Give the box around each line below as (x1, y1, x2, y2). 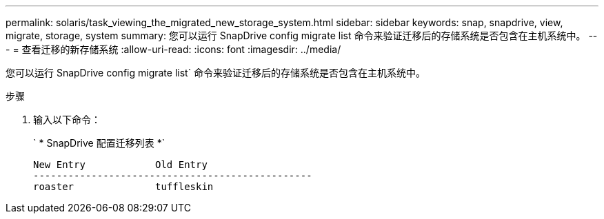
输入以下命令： (33, 114, 101, 125)
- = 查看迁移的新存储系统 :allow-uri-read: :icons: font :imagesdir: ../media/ (6, 43, 341, 55)
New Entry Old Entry (33, 159, 208, 170)
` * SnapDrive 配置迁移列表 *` (33, 137, 165, 149)
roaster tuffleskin (33, 181, 214, 192)
